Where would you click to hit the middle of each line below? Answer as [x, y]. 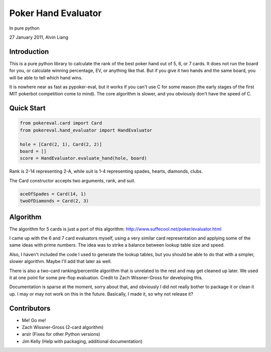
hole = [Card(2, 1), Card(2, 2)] [61, 144]
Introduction [29, 51]
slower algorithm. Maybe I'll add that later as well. [60, 262]
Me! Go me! [34, 320]
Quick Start [27, 108]
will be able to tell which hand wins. [46, 77]
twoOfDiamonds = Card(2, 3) [54, 201]
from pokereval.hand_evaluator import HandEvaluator [86, 130]
